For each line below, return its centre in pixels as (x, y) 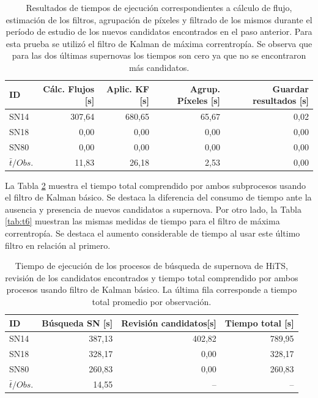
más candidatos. (159, 67)
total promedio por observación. (152, 301)
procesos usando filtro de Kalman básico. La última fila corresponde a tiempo (152, 289)
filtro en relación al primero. (58, 245)
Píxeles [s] (199, 101)
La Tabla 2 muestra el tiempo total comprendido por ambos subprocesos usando (155, 185)
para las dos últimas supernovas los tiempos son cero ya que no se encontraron (159, 55)
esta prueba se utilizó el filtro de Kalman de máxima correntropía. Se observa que (159, 43)
